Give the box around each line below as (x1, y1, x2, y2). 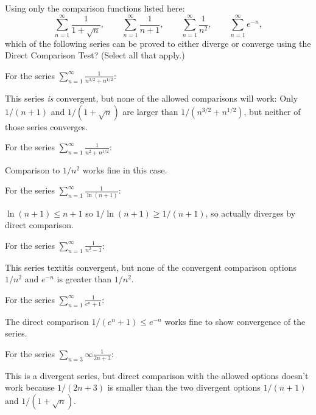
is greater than (57, 273, 112, 285)
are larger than (122, 105, 178, 117)
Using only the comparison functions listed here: (5, 2, 185, 14)
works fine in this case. (82, 163, 167, 176)
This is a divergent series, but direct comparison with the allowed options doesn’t (5, 369, 309, 382)
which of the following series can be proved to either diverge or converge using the (5, 37, 311, 49)
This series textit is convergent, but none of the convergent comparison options (5, 260, 297, 273)
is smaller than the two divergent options (107, 381, 261, 394)
